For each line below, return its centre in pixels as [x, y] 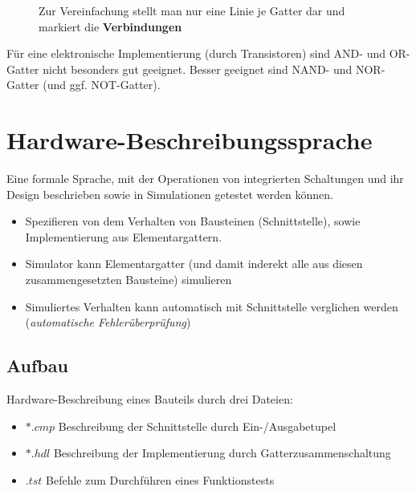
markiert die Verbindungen [110, 26]
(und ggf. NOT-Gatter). [102, 85]
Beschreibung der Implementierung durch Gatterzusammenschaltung [222, 453]
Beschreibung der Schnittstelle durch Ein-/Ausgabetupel [197, 426]
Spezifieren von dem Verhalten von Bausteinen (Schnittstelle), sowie [193, 221]
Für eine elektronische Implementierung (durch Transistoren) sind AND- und [196, 53]
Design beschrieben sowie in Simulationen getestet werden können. [170, 194]
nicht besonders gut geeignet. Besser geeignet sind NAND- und [198, 69]
